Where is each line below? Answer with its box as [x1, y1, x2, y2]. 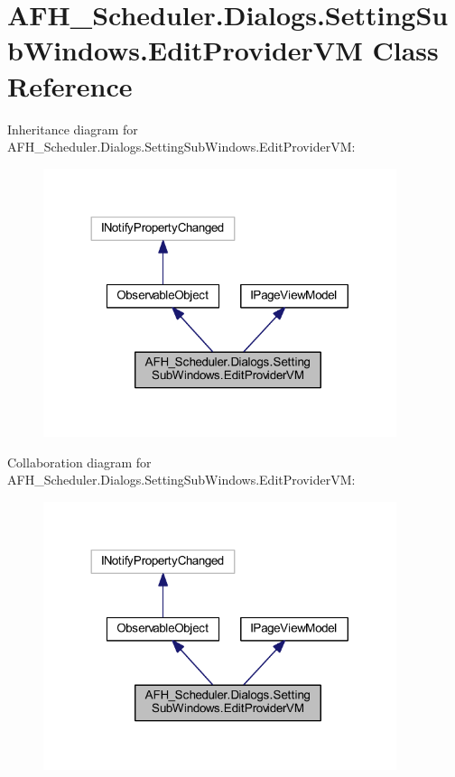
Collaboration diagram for [7, 452, 152, 471]
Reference [7, 67, 133, 104]
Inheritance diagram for [7, 119, 138, 138]
